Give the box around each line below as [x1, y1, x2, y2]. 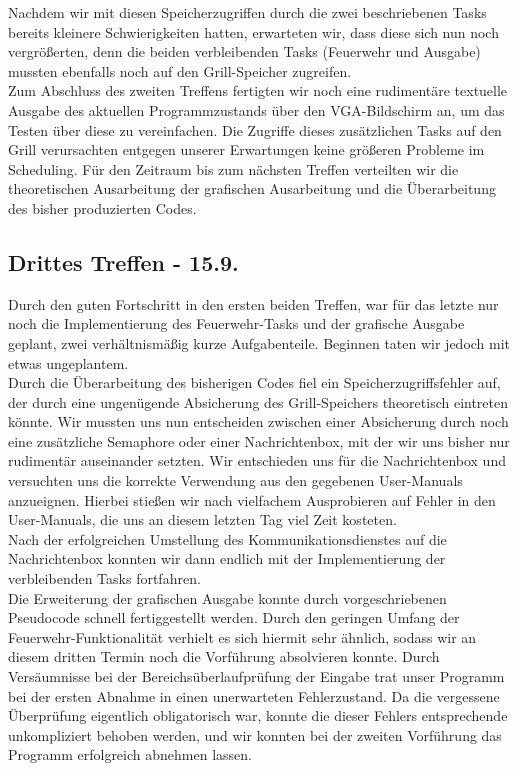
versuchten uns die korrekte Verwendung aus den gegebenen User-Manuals [8, 470, 463, 491]
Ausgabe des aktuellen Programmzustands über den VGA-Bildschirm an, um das [8, 99, 505, 120]
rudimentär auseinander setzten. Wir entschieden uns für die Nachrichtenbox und [8, 450, 506, 471]
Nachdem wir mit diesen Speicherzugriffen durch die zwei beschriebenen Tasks [8, 2, 487, 22]
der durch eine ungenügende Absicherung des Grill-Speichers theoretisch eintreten [8, 391, 509, 412]
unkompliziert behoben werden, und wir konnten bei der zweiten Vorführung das [8, 724, 502, 745]
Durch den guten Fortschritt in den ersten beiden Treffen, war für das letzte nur [8, 293, 499, 314]
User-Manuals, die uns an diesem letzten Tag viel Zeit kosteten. [8, 509, 397, 530]
